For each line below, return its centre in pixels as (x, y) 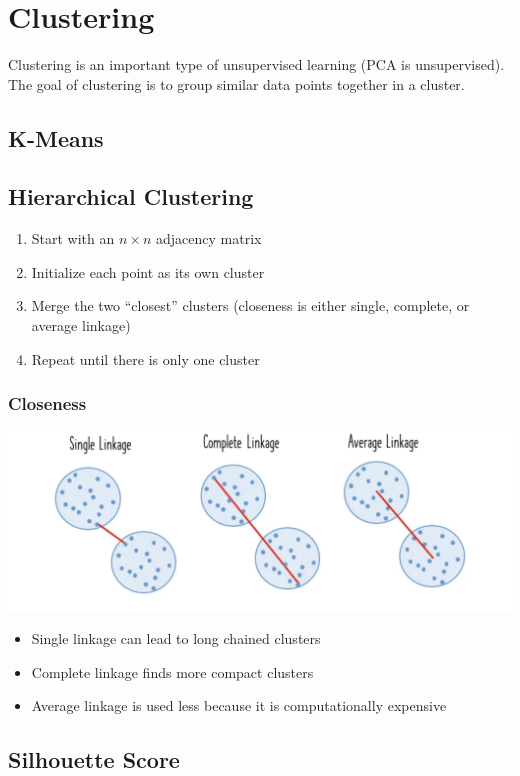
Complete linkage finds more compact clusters (172, 671)
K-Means (56, 137)
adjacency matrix (209, 238)
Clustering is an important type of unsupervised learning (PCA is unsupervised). (256, 64)
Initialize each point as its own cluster (148, 271)
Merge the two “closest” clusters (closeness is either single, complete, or (250, 305)
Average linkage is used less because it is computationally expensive (239, 705)
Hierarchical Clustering (131, 196)
